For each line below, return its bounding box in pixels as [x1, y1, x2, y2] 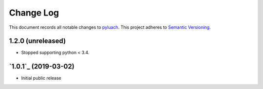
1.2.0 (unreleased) [9, 37, 66, 45]
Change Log [9, 7, 59, 18]
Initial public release [21, 75, 62, 81]
